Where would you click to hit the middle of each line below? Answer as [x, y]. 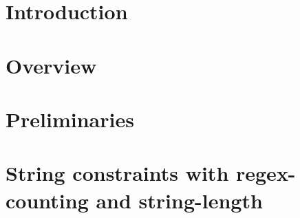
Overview [51, 65]
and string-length [179, 200]
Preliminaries [70, 119]
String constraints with [117, 173]
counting [47, 200]
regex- [266, 173]
